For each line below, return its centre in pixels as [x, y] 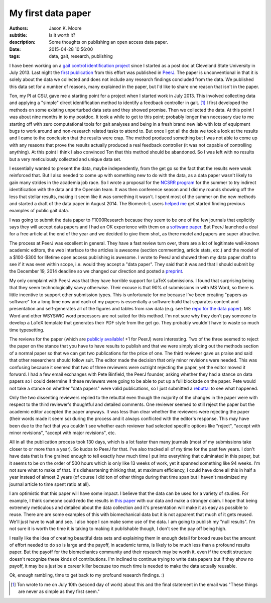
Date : [15, 49]
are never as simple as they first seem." [59, 591]
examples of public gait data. [39, 211]
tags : [15, 56]
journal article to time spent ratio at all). [50, 484]
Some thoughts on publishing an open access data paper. [108, 42]
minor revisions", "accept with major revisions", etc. [63, 433]
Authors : [19, 28]
